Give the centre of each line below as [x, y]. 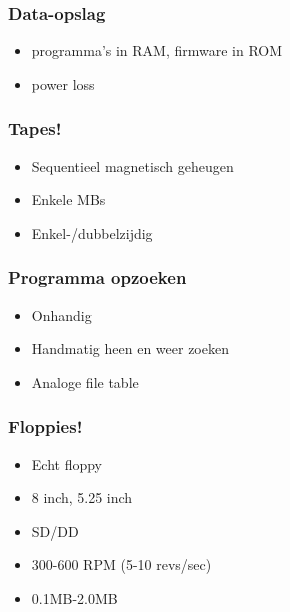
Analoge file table [85, 381]
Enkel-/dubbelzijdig [92, 232]
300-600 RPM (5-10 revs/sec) [121, 564]
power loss [63, 83]
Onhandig [61, 314]
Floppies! [45, 426]
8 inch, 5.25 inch [82, 497]
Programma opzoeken [97, 277]
